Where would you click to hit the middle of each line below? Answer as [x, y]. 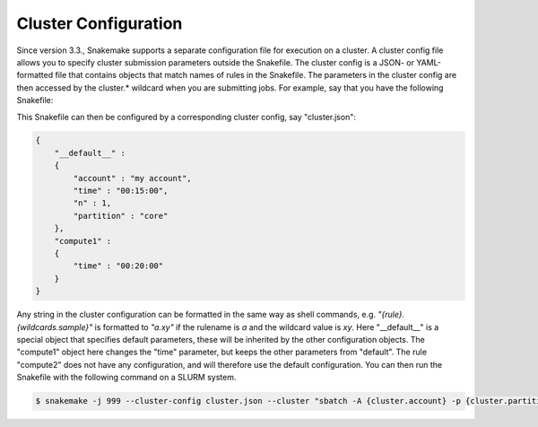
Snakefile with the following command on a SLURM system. [126, 378]
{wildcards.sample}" [55, 327]
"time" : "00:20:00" [118, 266]
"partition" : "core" [121, 216]
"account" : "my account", [132, 178]
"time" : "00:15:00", [121, 191]
